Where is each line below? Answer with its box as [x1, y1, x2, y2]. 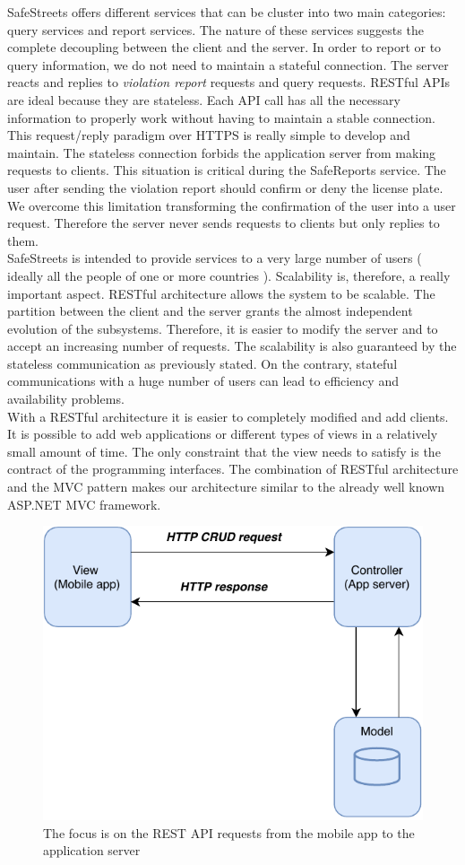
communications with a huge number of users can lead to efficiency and [7, 371, 399, 390]
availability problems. [7, 389, 125, 408]
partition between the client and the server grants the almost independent [7, 301, 413, 320]
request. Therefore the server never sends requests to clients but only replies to [7, 214, 440, 232]
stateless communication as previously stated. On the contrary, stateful [7, 354, 398, 372]
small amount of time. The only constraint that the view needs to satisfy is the [7, 441, 441, 460]
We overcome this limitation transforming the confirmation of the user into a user [7, 196, 456, 214]
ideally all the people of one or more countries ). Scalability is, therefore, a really [7, 266, 451, 284]
